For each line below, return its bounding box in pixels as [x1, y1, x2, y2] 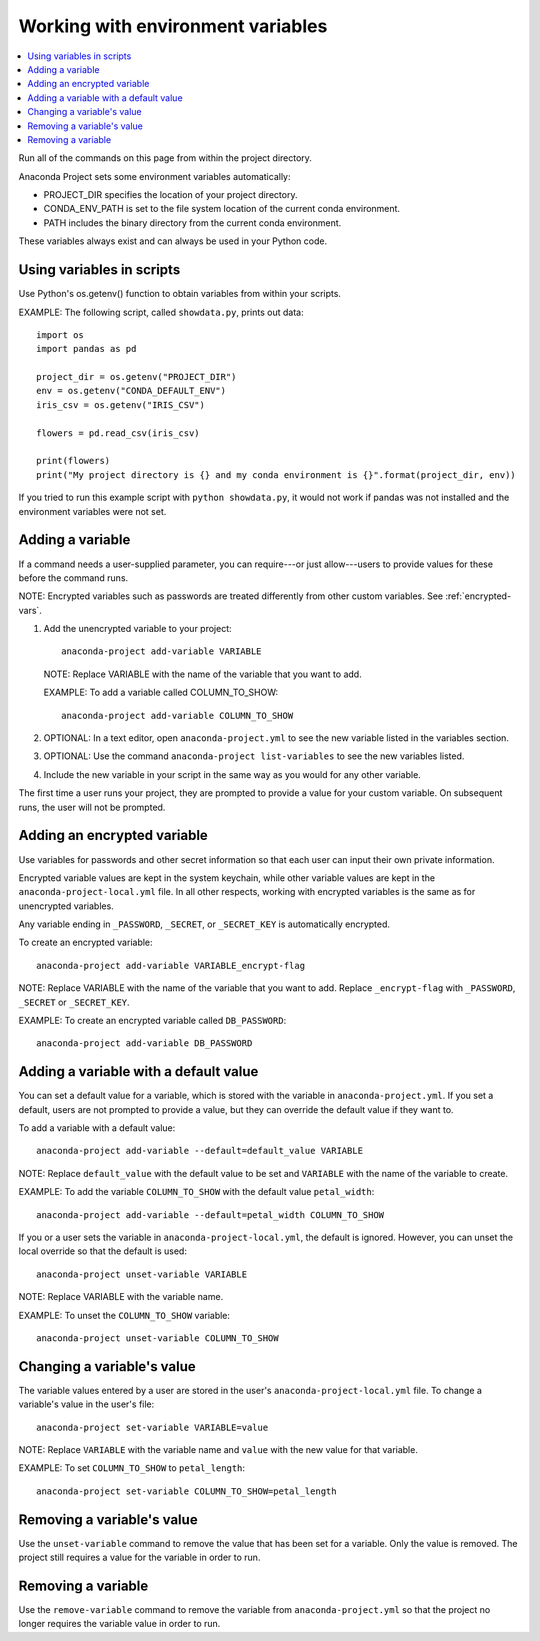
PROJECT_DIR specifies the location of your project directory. [43, 189, 298, 201]
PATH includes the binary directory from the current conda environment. [43, 216, 342, 229]
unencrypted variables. [18, 900, 114, 912]
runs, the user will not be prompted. [18, 801, 166, 813]
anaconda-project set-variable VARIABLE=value [36, 1421, 269, 1433]
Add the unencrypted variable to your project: [43, 623, 232, 635]
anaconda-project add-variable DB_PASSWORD [36, 1038, 253, 1049]
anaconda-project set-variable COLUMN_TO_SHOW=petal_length [36, 1485, 337, 1497]
